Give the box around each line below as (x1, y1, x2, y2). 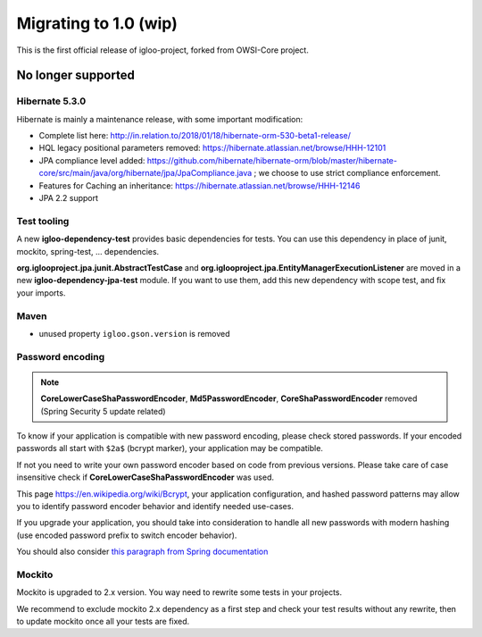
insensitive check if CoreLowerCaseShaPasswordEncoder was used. (16, 472, 275, 482)
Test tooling (16, 214, 70, 227)
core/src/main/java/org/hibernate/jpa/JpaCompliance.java (38, 168, 253, 179)
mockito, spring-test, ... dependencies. (16, 246, 160, 256)
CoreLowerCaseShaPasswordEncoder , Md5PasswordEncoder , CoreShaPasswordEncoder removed (40, 393, 418, 404)
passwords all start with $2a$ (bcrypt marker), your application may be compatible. (16, 443, 323, 454)
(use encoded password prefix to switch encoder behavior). (16, 530, 237, 541)
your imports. (16, 287, 66, 298)
